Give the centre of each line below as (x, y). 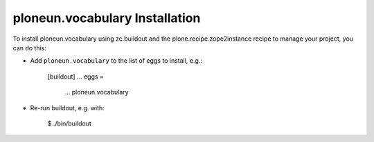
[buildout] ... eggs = (75, 77)
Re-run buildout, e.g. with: (68, 108)
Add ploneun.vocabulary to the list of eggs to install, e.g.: (116, 61)
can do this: (29, 48)
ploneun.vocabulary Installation (107, 18)
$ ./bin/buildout (69, 123)
